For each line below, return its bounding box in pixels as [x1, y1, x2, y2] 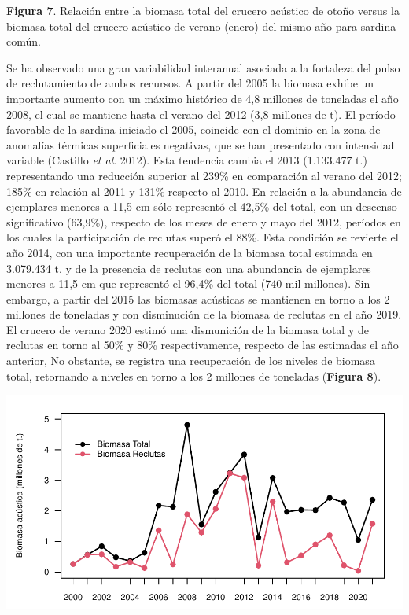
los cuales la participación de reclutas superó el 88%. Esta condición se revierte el [6, 229, 399, 245]
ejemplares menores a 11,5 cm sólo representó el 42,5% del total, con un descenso [6, 198, 397, 215]
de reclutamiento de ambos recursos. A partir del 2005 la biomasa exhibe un [6, 75, 374, 91]
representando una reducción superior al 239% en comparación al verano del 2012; [6, 167, 402, 183]
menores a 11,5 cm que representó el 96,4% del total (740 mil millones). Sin [6, 275, 370, 292]
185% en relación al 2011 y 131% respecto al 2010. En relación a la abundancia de [6, 182, 402, 199]
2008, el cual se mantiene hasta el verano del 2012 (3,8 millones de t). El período [6, 105, 396, 122]
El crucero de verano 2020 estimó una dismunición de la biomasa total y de [6, 321, 369, 337]
